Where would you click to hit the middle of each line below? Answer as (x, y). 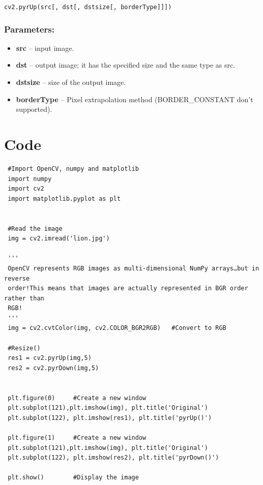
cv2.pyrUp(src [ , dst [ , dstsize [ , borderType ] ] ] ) (88, 7)
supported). (34, 109)
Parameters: (30, 29)
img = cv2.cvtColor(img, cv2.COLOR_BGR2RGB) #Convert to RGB (117, 328)
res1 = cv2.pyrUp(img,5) (50, 358)
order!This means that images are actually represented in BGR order (128, 289)
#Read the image (35, 229)
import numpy (30, 179)
